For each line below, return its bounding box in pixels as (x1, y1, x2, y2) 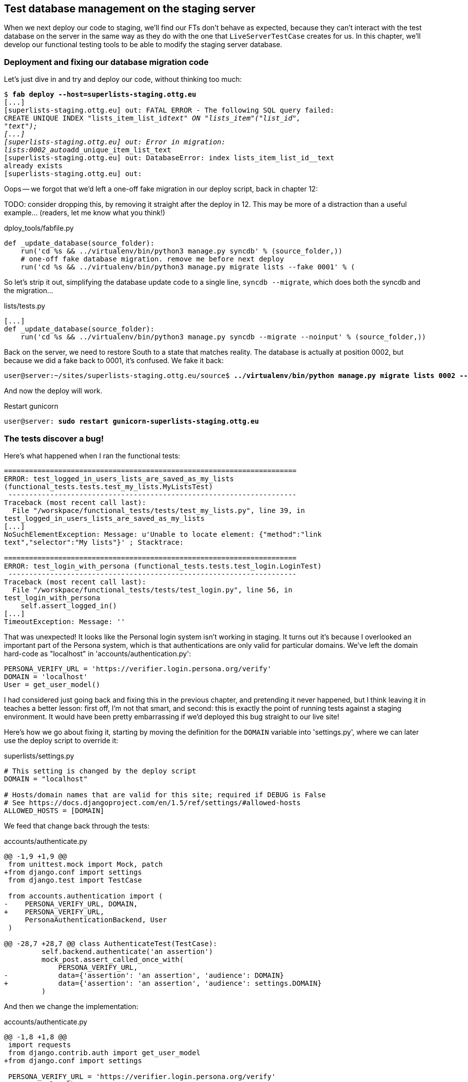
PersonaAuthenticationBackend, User (25, 915, 167, 924)
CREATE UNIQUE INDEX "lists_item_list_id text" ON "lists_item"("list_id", (4, 114, 301, 123)
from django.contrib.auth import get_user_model (8, 1048, 201, 1057)
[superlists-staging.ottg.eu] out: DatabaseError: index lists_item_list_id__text (4, 154, 334, 162)
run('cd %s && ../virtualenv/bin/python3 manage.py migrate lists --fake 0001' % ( (20, 263, 355, 271)
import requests (8, 1040, 71, 1049)
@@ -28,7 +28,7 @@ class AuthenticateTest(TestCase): (4, 939, 217, 948)
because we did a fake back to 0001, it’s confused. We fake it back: (4, 356, 224, 365)
